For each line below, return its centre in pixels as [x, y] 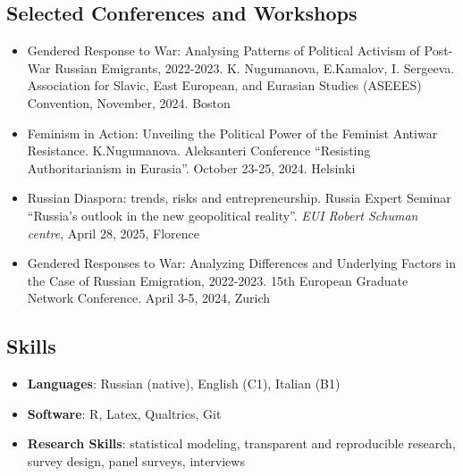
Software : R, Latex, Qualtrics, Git [124, 413]
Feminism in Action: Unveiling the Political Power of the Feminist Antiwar [232, 133]
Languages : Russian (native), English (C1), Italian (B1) [184, 384]
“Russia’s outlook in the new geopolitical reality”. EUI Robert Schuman [223, 215]
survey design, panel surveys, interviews [136, 460]
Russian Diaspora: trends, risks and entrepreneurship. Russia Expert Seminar [239, 198]
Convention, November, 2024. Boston [129, 102]
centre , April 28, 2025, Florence [113, 233]
